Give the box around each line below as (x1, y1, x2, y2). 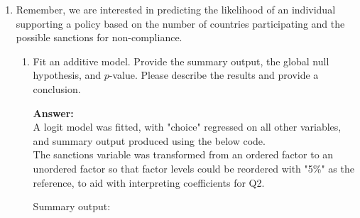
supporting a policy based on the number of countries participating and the (16, 16, 345, 31)
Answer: (33, 105, 74, 120)
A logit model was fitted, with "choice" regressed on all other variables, (33, 119, 342, 134)
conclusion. (33, 81, 81, 96)
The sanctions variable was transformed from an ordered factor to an (33, 147, 334, 162)
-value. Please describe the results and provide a (109, 67, 319, 82)
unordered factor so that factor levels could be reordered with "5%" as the (33, 160, 354, 175)
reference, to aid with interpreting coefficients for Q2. (33, 175, 265, 190)
